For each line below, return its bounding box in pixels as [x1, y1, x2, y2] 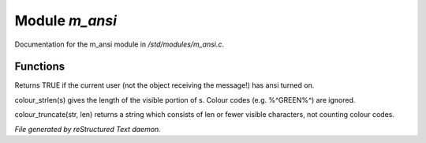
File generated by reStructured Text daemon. [14, 124, 161, 134]
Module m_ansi [14, 12, 118, 29]
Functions [14, 60, 65, 73]
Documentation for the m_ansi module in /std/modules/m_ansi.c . [14, 40, 225, 49]
